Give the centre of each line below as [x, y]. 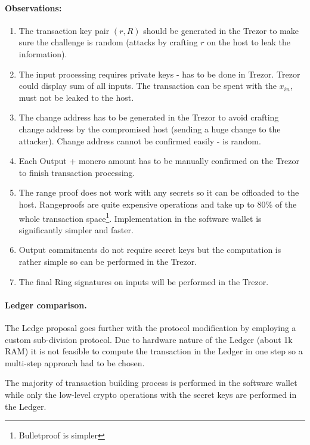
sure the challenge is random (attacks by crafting [108, 42]
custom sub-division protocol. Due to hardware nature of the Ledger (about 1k [149, 339]
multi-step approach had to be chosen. [75, 362]
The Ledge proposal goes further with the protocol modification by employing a [151, 327]
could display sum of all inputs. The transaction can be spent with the [148, 86]
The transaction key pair [64, 30]
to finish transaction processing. [77, 172]
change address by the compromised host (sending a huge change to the [150, 129]
